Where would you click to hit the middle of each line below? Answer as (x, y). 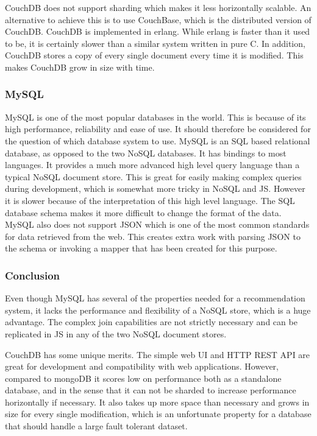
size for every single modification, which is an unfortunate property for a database (158, 414)
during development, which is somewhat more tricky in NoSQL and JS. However (155, 188)
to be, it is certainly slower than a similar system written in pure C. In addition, (155, 43)
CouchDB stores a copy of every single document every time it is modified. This (154, 55)
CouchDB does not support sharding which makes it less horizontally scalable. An (158, 7)
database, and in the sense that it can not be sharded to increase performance (151, 390)
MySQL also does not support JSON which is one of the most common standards (157, 224)
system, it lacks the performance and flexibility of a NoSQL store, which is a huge (158, 310)
